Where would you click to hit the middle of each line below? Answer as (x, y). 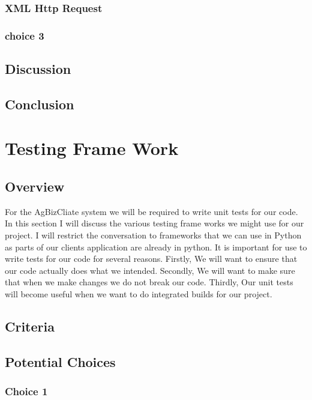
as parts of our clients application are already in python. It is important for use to (156, 247)
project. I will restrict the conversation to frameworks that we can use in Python (153, 235)
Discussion (38, 69)
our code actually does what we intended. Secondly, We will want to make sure (150, 270)
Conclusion (40, 104)
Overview (35, 186)
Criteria (30, 326)
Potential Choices (60, 361)
